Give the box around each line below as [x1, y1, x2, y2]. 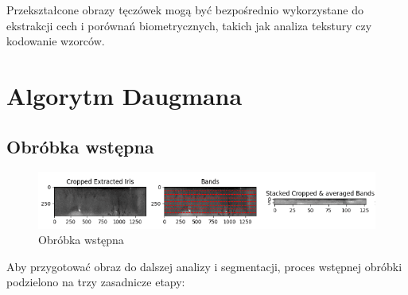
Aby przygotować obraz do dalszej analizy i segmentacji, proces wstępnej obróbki [6, 258, 402, 274]
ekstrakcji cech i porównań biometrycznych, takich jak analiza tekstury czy [6, 17, 372, 33]
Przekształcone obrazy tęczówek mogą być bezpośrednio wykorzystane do [6, 2, 363, 17]
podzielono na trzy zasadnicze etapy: [6, 274, 185, 290]
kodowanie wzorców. [6, 33, 105, 49]
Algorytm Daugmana [6, 79, 243, 111]
